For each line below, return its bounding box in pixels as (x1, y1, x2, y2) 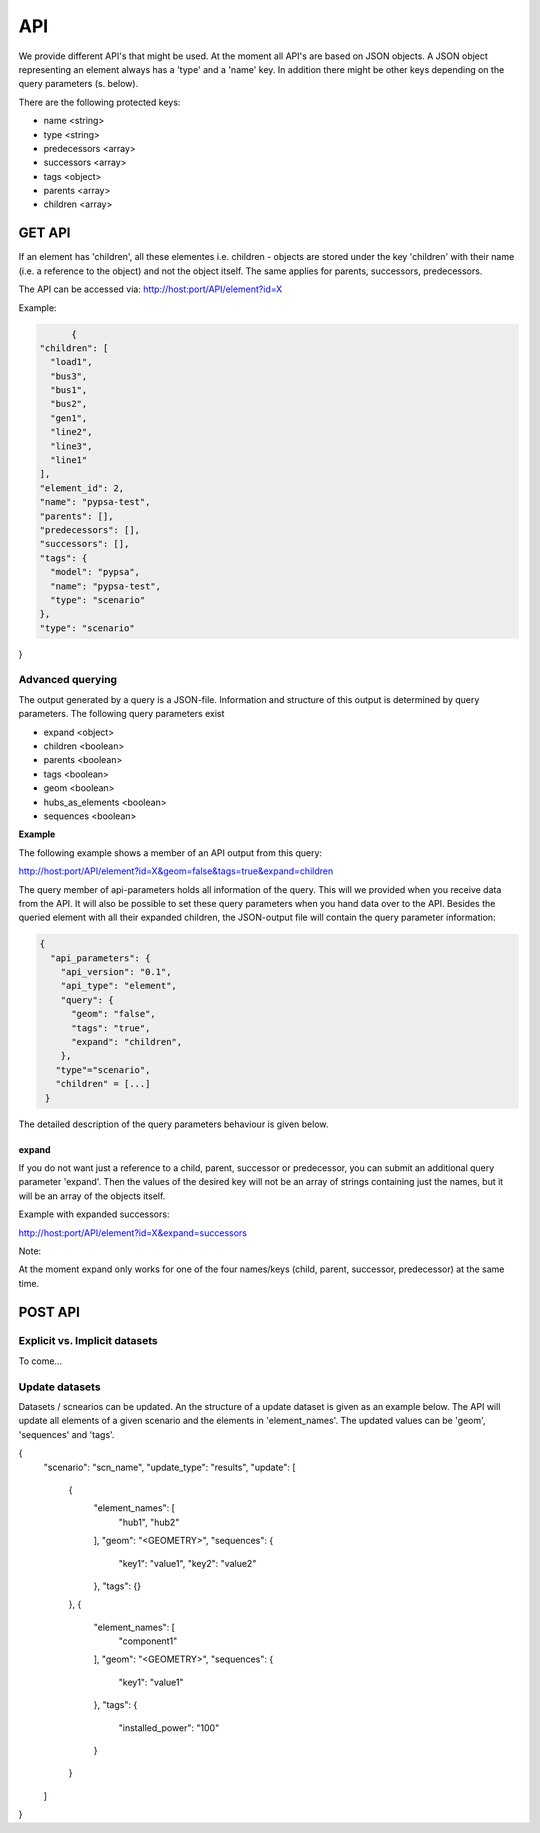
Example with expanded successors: (18, 1208, 170, 1220)
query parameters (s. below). (18, 78, 139, 90)
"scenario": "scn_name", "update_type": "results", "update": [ (43, 1461, 296, 1473)
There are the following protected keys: (18, 96, 181, 108)
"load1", (50, 356, 93, 368)
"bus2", (50, 398, 88, 410)
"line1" (50, 455, 88, 466)
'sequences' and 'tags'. (18, 1428, 115, 1440)
